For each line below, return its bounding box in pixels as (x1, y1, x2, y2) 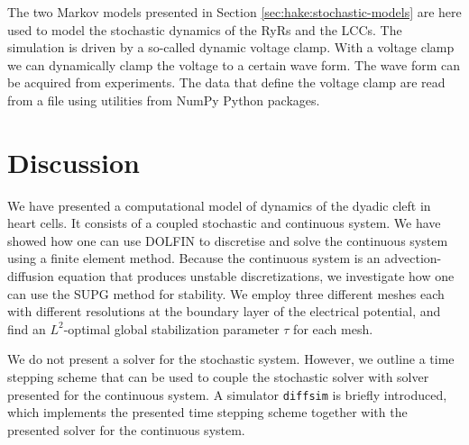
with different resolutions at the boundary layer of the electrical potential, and (7, 302, 441, 321)
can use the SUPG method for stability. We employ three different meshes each (7, 284, 445, 303)
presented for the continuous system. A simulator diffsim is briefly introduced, (7, 385, 447, 404)
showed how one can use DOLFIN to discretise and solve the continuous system (7, 231, 448, 250)
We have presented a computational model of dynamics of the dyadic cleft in (7, 195, 431, 214)
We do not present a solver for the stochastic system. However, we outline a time (7, 350, 455, 368)
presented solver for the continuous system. (7, 420, 245, 439)
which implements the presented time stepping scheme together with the (7, 403, 408, 422)
